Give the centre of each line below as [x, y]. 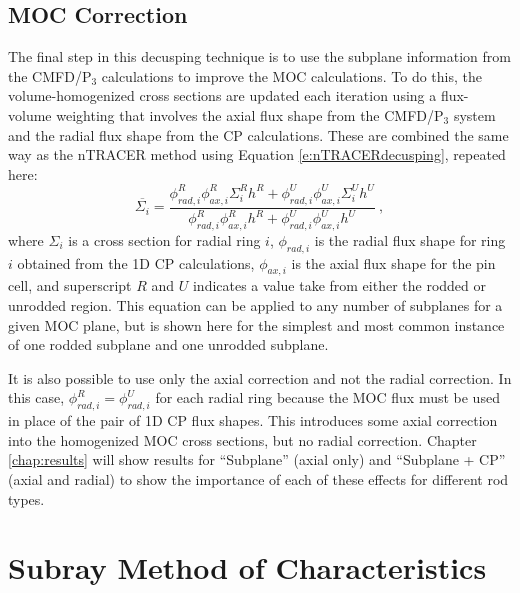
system [474, 114]
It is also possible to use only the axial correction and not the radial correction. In [260, 377]
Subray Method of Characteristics [247, 567]
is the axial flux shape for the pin [393, 262]
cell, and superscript [70, 285]
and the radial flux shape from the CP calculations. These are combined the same [258, 134]
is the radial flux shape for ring [410, 239]
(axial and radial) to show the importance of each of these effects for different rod [258, 478]
